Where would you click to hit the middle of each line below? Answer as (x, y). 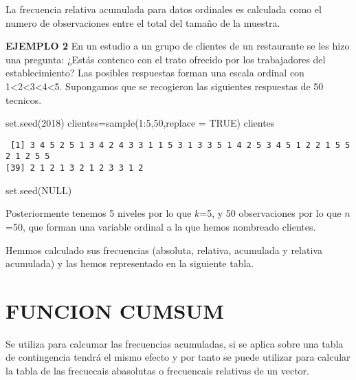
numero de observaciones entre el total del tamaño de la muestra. (143, 22)
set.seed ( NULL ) (39, 190)
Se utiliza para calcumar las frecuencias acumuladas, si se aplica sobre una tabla (175, 343)
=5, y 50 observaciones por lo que (270, 213)
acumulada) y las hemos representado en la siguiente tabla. (130, 263)
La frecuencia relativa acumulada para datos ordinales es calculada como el (164, 9)
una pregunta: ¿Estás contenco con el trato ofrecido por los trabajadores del (166, 59)
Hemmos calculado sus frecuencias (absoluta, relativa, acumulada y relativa (164, 250)
